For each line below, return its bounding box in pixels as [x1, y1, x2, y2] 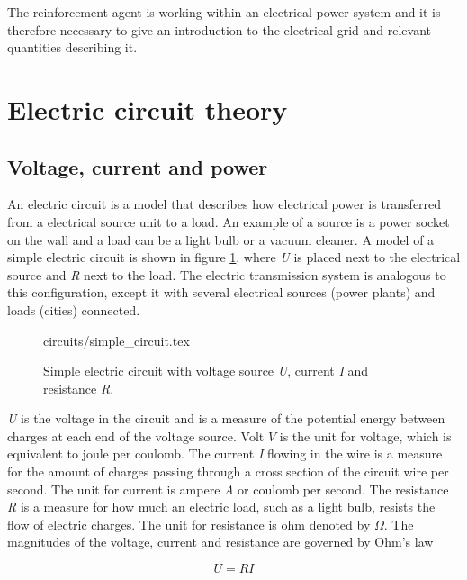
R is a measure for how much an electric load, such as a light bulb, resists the [7, 497, 436, 516]
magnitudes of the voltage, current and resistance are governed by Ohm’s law [7, 532, 434, 551]
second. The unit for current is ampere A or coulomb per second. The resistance [7, 479, 449, 498]
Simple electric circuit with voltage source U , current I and [43, 361, 369, 380]
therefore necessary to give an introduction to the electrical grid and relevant [7, 20, 431, 39]
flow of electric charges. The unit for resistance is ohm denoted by [7, 514, 371, 533]
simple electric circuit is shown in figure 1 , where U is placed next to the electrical [7, 248, 461, 267]
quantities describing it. [7, 38, 138, 57]
